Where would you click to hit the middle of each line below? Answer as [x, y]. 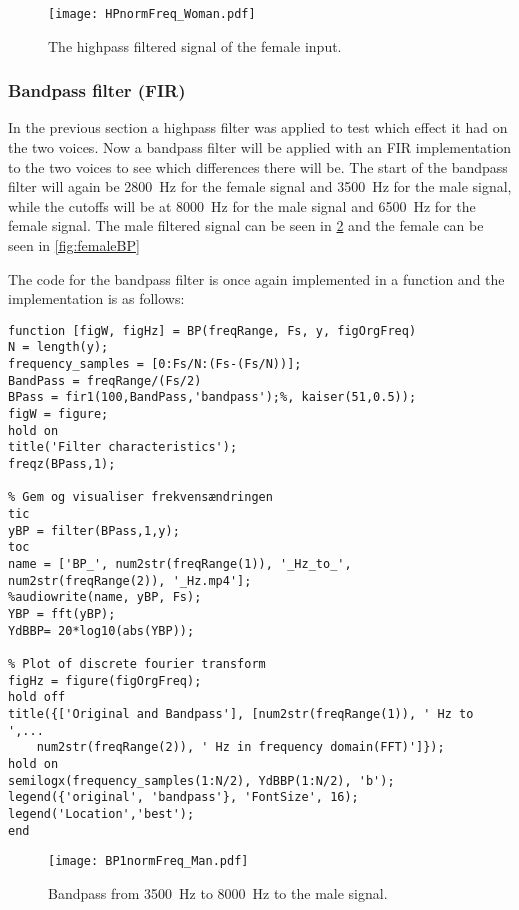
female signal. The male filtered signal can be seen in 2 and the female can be [246, 225]
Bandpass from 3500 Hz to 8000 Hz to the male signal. [218, 892]
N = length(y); [58, 347]
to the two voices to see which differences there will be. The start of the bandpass [258, 166]
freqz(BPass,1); [62, 464]
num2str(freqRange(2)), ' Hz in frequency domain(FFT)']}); [240, 747]
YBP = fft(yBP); [62, 613]
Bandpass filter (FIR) [97, 90]
